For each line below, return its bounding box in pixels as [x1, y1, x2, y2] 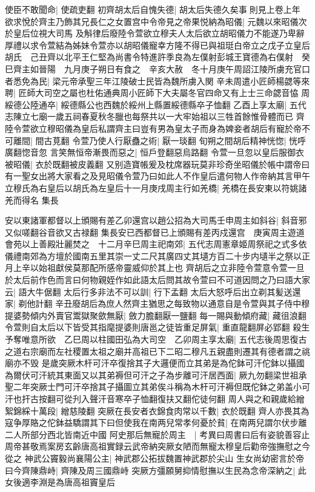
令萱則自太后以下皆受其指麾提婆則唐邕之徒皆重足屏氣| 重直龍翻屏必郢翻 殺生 [5, 321, 310, 333]
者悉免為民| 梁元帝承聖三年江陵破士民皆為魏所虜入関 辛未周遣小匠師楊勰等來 [5, 74, 310, 87]
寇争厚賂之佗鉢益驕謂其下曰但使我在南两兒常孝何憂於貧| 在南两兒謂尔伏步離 [5, 416, 307, 429]
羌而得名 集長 [5, 193, 59, 206]
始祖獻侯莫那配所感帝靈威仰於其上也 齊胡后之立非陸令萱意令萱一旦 [38, 261, 305, 274]
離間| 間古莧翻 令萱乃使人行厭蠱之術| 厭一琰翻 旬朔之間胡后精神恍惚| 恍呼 [13, 134, 307, 146]
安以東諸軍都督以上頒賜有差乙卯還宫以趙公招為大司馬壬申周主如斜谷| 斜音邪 [5, 214, 307, 227]
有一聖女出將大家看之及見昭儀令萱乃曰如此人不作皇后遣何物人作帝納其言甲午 [5, 169, 310, 182]
